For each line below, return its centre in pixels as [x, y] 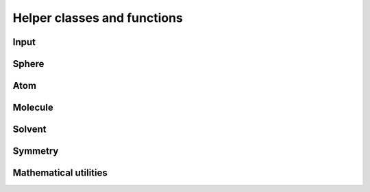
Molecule [33, 108]
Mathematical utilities [60, 173]
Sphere [28, 64]
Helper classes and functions [98, 18]
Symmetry [36, 151]
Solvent [30, 129]
